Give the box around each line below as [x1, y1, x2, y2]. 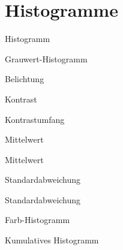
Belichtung [5, 73, 44, 85]
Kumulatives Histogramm [5, 234, 99, 246]
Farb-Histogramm [5, 213, 70, 226]
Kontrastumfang [5, 113, 65, 125]
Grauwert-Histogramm [5, 52, 88, 65]
